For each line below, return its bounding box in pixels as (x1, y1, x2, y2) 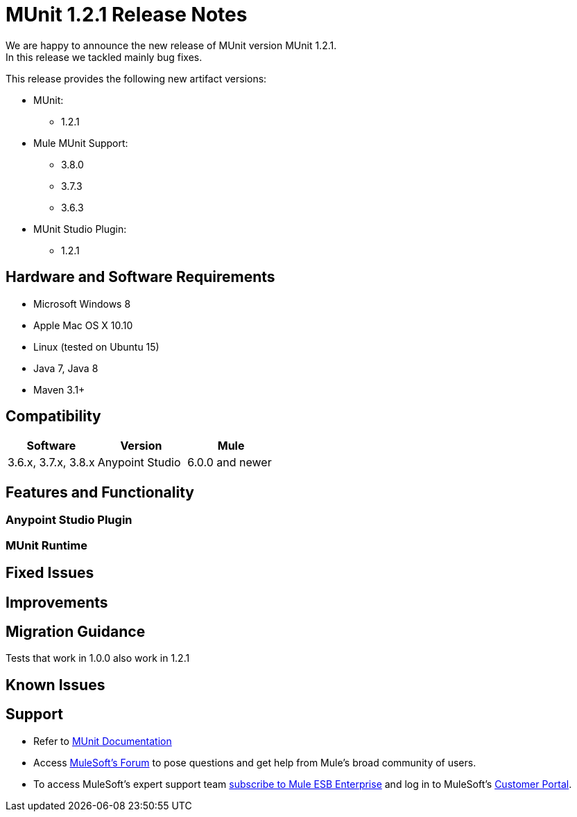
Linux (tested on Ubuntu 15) (33, 340, 160, 353)
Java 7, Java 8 (33, 362, 98, 374)
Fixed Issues (6, 564, 94, 582)
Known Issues (6, 676, 105, 694)
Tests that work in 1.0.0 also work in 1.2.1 (6, 652, 190, 665)
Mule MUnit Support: (33, 137, 128, 149)
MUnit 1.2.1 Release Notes (6, 3, 248, 26)
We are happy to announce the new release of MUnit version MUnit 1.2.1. (6, 39, 337, 51)
